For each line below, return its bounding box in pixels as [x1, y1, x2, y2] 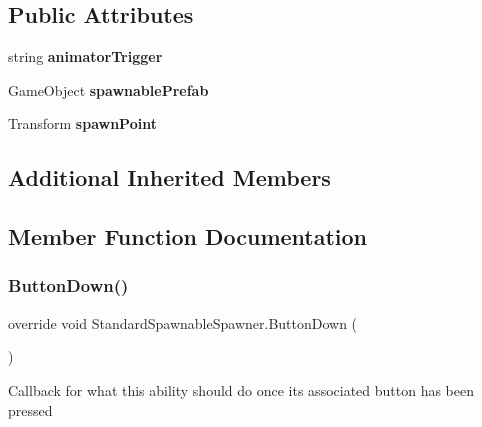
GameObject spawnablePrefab [8, 79, 209, 100]
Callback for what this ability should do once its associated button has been [8, 379, 475, 400]
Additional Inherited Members [8, 162, 331, 193]
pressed [8, 399, 53, 420]
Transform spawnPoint [8, 113, 157, 134]
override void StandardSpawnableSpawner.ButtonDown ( [8, 312, 358, 333]
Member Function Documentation [8, 221, 368, 252]
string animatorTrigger [8, 46, 163, 67]
